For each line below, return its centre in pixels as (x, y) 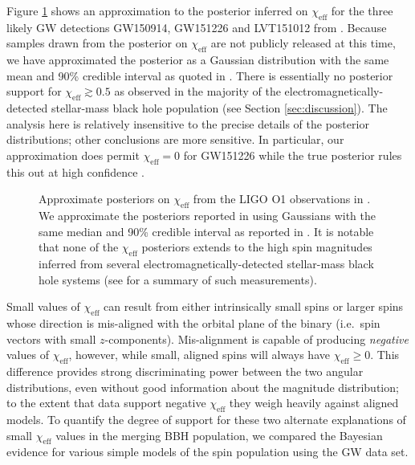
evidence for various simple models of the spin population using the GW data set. (207, 452)
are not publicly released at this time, (303, 43)
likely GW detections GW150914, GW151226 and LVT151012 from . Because (197, 27)
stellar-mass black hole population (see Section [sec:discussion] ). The (219, 108)
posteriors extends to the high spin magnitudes (257, 247)
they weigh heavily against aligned (314, 403)
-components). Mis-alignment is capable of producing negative (256, 339)
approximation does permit (73, 155)
